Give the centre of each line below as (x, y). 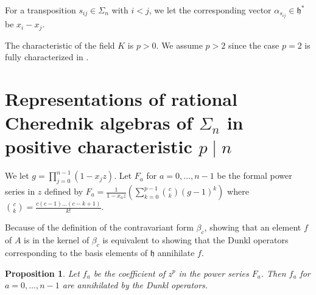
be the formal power (255, 175)
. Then (273, 273)
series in (20, 191)
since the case (254, 45)
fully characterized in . (47, 57)
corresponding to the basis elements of (76, 252)
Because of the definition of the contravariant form (99, 227)
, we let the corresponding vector (210, 10)
